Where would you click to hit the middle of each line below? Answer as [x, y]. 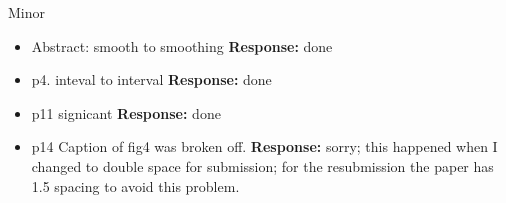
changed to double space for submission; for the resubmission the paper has [262, 165]
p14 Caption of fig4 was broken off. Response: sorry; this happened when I [264, 146]
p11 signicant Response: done [126, 112]
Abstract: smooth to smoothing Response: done [182, 45]
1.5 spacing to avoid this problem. [135, 185]
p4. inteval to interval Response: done [151, 79]
